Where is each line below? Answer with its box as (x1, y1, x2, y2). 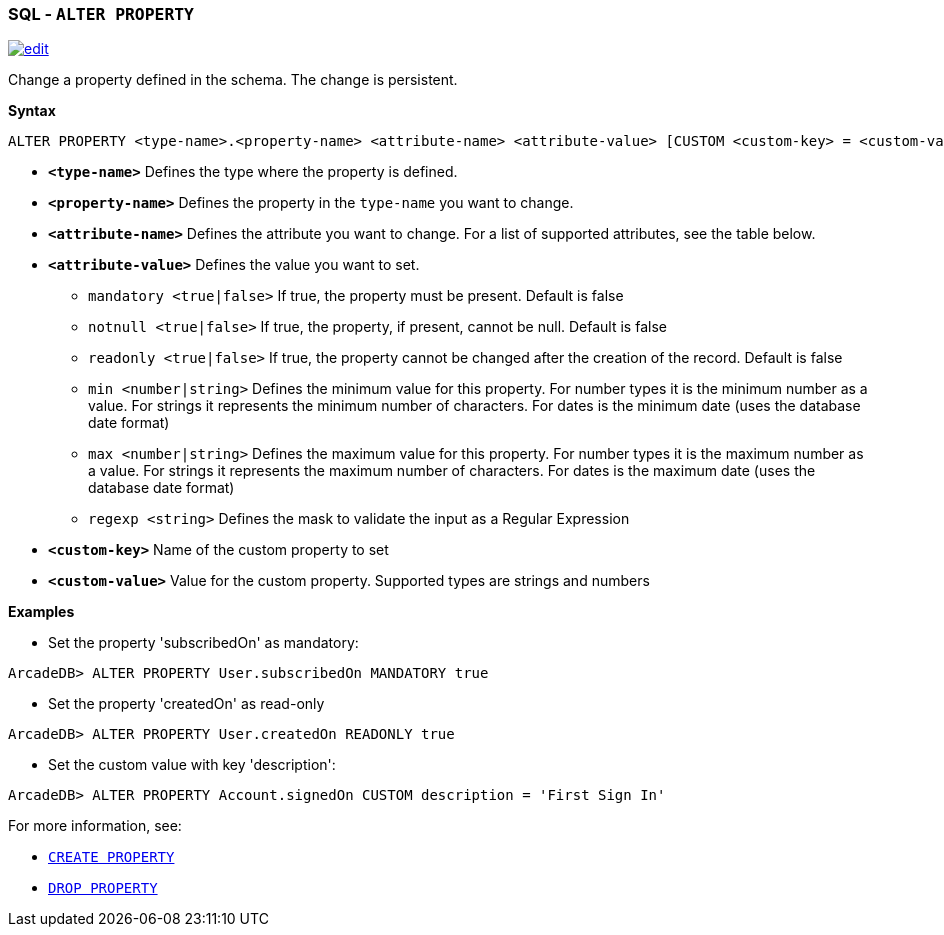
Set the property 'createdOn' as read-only (48, 695, 325, 713)
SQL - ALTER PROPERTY (8, 4, 194, 24)
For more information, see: (8, 817, 182, 835)
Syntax (8, 102, 56, 120)
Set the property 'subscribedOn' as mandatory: (48, 634, 359, 652)
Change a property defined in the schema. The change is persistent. (8, 71, 458, 89)
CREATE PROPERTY (48, 849, 175, 866)
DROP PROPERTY (48, 880, 158, 897)
